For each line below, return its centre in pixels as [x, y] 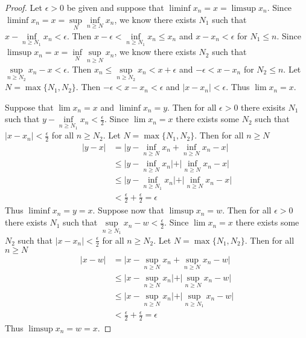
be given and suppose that [115, 7]
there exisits [263, 107]
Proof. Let [24, 7]
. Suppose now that [128, 210]
